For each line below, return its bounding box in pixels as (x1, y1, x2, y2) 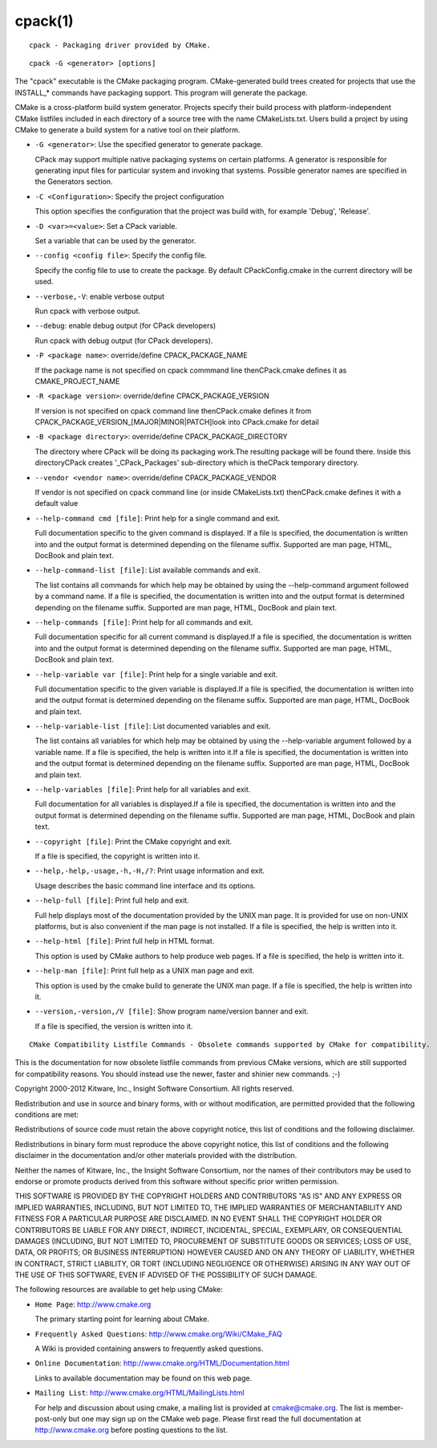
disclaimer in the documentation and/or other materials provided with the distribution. (14, 1151, 297, 1160)
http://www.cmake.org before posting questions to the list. (34, 1426, 229, 1435)
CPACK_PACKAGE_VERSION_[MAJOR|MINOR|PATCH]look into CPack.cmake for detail (34, 418, 320, 427)
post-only (34, 1414, 67, 1423)
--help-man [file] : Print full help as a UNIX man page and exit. (34, 966, 255, 976)
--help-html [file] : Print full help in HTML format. (34, 936, 215, 946)
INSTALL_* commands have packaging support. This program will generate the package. (14, 88, 308, 97)
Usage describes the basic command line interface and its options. (34, 880, 256, 891)
